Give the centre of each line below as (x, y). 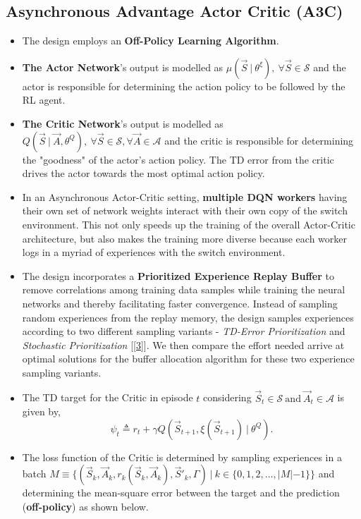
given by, (41, 411)
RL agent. (44, 100)
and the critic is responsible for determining (259, 140)
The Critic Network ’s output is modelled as (123, 123)
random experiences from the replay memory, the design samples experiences (188, 317)
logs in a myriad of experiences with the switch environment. (154, 252)
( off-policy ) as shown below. (85, 507)
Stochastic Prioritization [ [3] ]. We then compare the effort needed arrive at (183, 344)
